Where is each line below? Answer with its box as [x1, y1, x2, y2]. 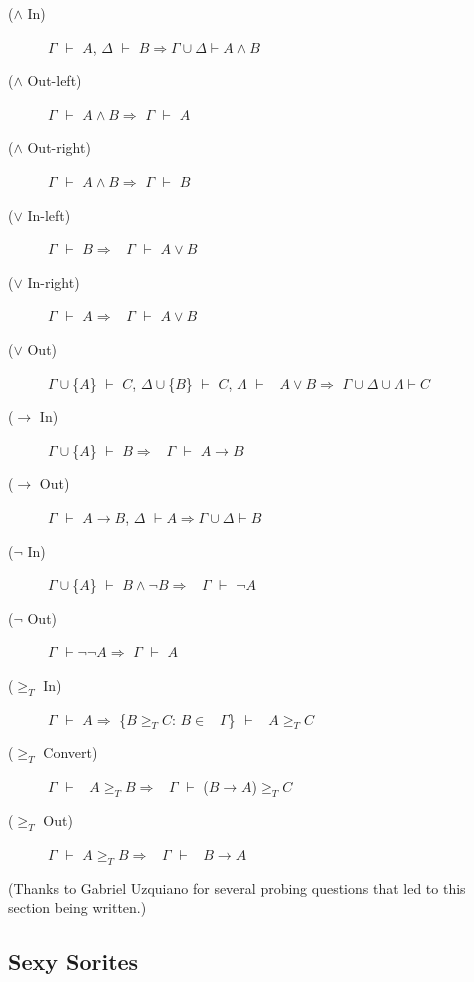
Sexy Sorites [8, 946, 139, 977]
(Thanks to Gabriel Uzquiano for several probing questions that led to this [8, 877, 466, 898]
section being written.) [8, 897, 147, 918]
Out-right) [27, 137, 91, 158]
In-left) [27, 204, 71, 225]
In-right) [27, 271, 80, 292]
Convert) [43, 742, 98, 763]
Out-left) [27, 70, 82, 91]
